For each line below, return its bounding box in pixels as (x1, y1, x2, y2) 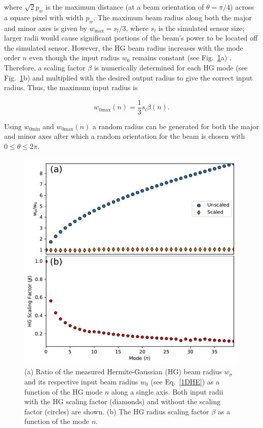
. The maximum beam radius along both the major (93, 12, 252, 22)
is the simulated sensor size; (158, 22, 245, 33)
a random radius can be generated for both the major (92, 121, 259, 131)
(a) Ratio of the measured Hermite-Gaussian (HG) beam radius (24, 366, 222, 377)
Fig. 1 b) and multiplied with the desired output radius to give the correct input (4, 72, 253, 83)
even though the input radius (29, 52, 120, 63)
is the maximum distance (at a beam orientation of (45, 2, 204, 12)
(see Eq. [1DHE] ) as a (151, 376, 220, 386)
